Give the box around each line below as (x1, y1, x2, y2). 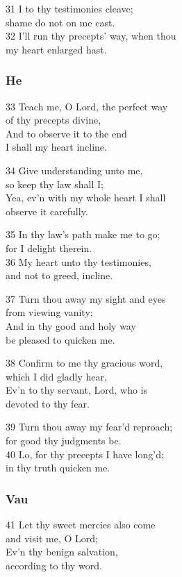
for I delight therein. (6, 240, 92, 255)
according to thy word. (6, 558, 102, 572)
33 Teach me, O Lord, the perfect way (6, 99, 168, 113)
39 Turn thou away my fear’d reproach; (6, 419, 173, 434)
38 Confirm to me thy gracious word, (6, 356, 163, 370)
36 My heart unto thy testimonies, (6, 254, 151, 269)
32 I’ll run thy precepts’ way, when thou (6, 28, 176, 43)
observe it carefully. (6, 203, 88, 218)
